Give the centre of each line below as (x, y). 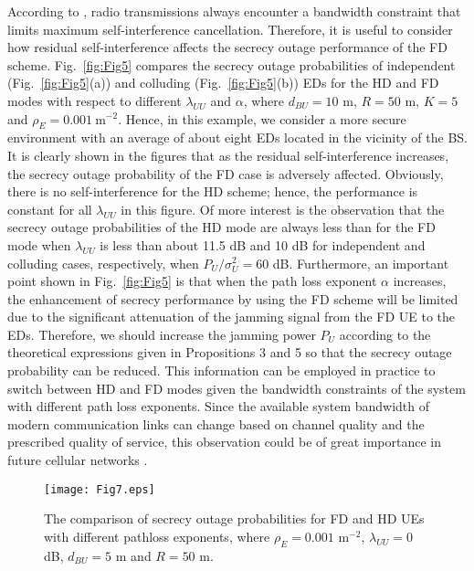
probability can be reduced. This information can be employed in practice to (221, 370)
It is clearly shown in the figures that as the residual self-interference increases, (228, 155)
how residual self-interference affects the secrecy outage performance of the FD (227, 47)
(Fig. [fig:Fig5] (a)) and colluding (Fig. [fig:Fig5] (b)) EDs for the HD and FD (223, 83)
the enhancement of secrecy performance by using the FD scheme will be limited (233, 298)
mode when (39, 244)
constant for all (50, 209)
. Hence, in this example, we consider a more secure (262, 118)
